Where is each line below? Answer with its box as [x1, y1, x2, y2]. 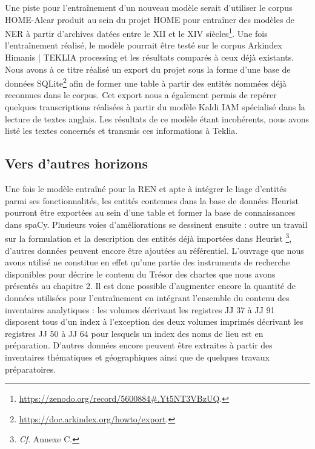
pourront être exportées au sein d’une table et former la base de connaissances [5, 206, 296, 219]
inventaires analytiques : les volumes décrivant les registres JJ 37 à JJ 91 [5, 303, 275, 316]
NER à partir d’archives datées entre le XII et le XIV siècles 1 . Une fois [5, 25, 268, 39]
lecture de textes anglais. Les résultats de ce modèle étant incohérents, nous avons [5, 112, 310, 125]
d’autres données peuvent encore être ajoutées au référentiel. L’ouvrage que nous [5, 244, 304, 256]
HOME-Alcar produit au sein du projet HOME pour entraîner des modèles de [5, 13, 295, 25]
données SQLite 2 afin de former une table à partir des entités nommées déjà [5, 75, 287, 89]
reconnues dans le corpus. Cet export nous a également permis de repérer [5, 88, 277, 101]
